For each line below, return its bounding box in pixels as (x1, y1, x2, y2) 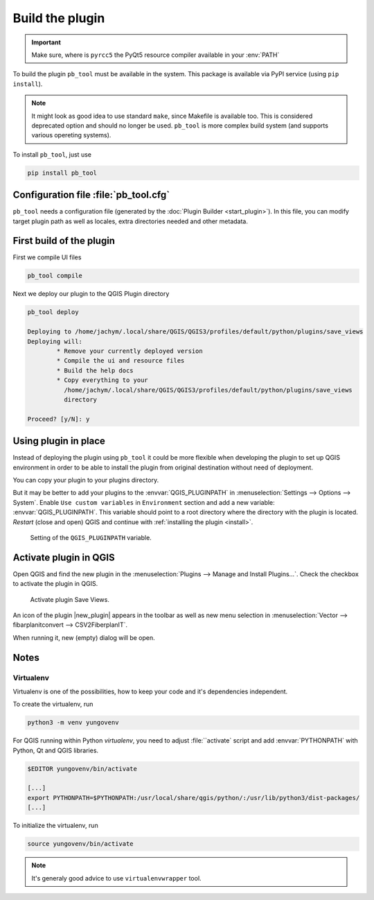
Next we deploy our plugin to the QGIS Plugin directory (12, 290, 170, 298)
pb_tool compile (27, 272, 83, 280)
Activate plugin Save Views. (30, 595, 110, 603)
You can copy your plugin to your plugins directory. (12, 476, 159, 484)
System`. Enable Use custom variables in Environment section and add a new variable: (12, 498, 275, 506)
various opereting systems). (31, 131, 112, 139)
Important (31, 38, 62, 46)
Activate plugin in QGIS (12, 551, 115, 563)
